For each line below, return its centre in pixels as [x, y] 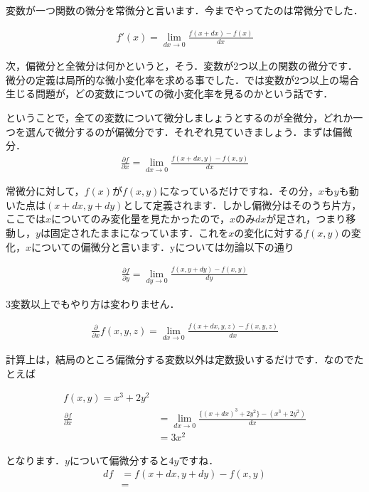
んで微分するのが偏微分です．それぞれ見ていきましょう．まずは [184, 131]
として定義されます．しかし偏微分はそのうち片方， [242, 204]
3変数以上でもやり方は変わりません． [93, 303]
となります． [36, 460]
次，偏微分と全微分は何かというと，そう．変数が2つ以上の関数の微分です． [182, 66]
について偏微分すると [119, 460]
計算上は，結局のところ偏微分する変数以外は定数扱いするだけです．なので [180, 359]
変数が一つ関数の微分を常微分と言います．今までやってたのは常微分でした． [184, 10]
